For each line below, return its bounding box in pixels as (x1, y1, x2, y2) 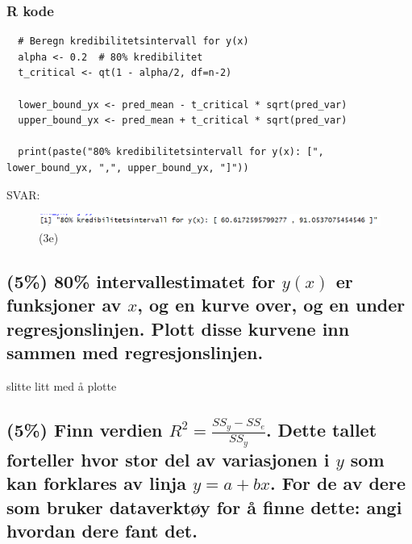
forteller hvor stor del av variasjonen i (6, 446, 330, 471)
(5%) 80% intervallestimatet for (6, 268, 276, 293)
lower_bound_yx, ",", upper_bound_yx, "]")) (6, 161, 249, 174)
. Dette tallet (265, 417, 377, 442)
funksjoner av (6, 292, 122, 317)
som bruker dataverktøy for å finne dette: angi (6, 494, 402, 519)
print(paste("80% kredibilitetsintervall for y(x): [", (18, 146, 324, 158)
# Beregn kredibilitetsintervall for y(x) (18, 36, 249, 48)
